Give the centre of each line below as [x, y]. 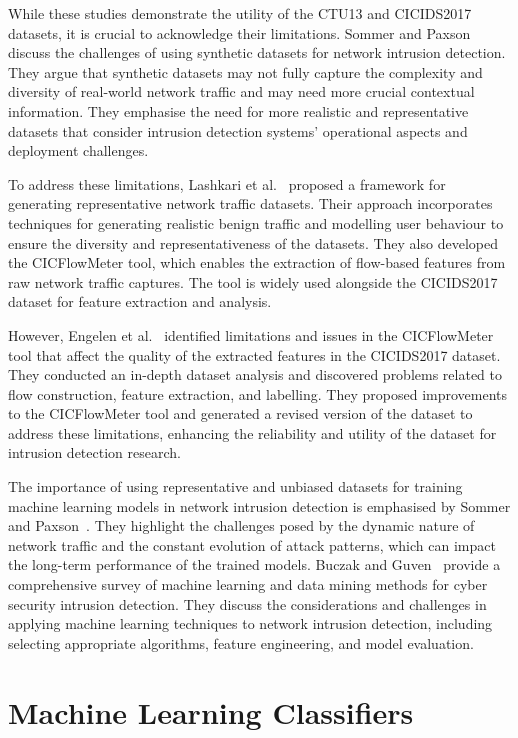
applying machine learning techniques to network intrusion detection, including [250, 623]
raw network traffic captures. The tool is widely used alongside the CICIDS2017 [253, 281]
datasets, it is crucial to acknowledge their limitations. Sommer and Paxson [239, 32]
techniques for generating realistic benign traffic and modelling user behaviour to [256, 222]
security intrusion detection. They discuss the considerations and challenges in [247, 603]
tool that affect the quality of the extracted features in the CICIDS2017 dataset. [254, 354]
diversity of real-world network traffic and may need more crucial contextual [241, 91]
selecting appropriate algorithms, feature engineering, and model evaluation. [241, 642]
